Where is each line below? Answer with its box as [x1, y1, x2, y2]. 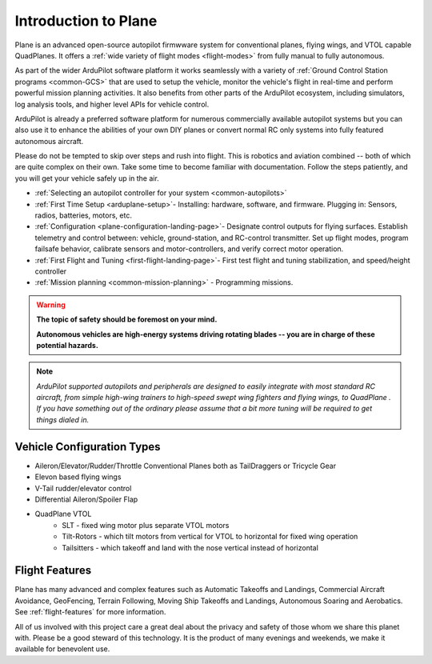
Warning [36, 300, 66, 310]
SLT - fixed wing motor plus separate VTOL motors [62, 520, 230, 530]
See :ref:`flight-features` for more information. [14, 607, 166, 617]
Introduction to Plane [14, 12, 158, 30]
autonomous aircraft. [14, 136, 84, 146]
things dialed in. [36, 414, 90, 424]
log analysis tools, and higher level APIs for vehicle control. [14, 99, 210, 109]
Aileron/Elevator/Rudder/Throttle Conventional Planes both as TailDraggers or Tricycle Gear [34, 461, 336, 470]
